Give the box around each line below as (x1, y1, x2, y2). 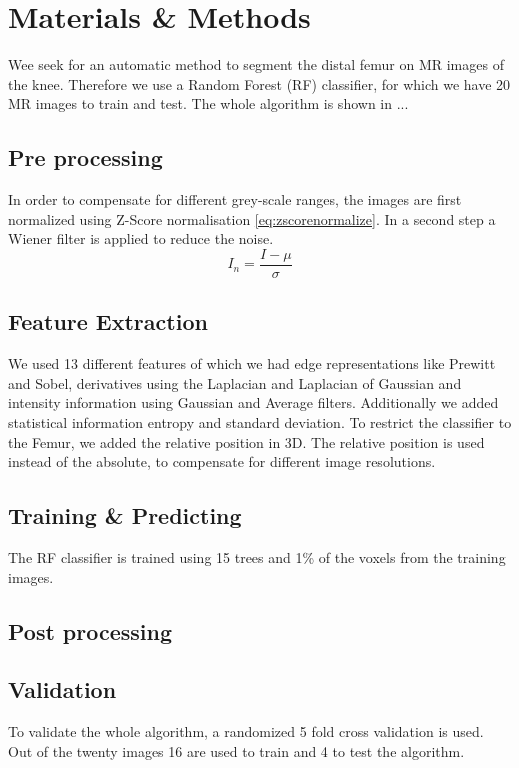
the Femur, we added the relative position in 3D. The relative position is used (8, 431, 485, 452)
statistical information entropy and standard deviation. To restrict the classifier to (8, 411, 512, 432)
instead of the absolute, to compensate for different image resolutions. (8, 451, 436, 472)
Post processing (8, 615, 173, 646)
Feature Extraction (8, 306, 208, 337)
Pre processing (8, 142, 163, 173)
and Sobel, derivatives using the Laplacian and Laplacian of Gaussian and (8, 372, 462, 393)
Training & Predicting (8, 500, 242, 531)
